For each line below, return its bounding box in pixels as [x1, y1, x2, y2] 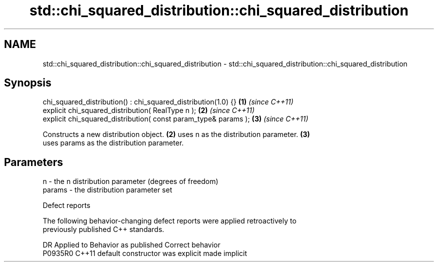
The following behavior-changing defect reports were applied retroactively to [42, 216, 296, 225]
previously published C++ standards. [42, 225, 164, 234]
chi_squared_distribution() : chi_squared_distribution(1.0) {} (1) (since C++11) [42, 97, 293, 106]
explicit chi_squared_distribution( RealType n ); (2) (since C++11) [42, 106, 254, 115]
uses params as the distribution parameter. [42, 138, 184, 147]
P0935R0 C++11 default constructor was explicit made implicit [42, 249, 247, 258]
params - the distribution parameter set [42, 185, 172, 194]
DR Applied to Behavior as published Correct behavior [42, 240, 220, 249]
